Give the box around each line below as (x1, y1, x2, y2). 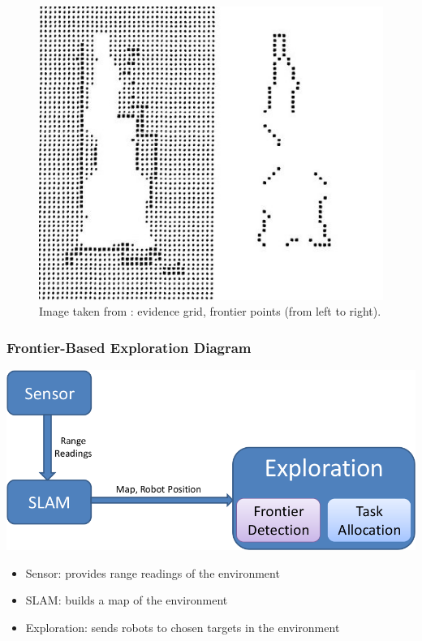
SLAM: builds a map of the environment (25, 592, 228, 609)
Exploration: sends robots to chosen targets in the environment (25, 618, 340, 635)
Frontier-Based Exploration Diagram (6, 337, 252, 357)
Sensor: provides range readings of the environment (25, 564, 280, 581)
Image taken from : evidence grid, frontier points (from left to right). (39, 303, 381, 320)
